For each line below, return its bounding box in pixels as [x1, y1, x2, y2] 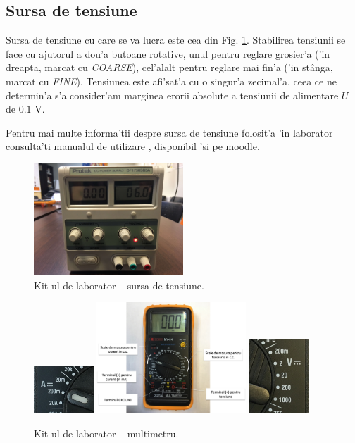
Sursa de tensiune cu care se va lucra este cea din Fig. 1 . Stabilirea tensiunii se [6, 32, 346, 47]
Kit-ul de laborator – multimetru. [34, 425, 179, 440]
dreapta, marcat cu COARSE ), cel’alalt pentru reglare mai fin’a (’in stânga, [6, 60, 333, 75]
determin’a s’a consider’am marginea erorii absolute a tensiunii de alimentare [6, 87, 339, 102]
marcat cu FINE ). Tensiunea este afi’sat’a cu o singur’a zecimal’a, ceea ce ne [6, 73, 337, 88]
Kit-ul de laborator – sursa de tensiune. [34, 277, 204, 292]
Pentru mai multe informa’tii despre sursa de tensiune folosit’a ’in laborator [6, 125, 333, 139]
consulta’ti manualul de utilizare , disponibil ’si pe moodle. [6, 139, 260, 154]
